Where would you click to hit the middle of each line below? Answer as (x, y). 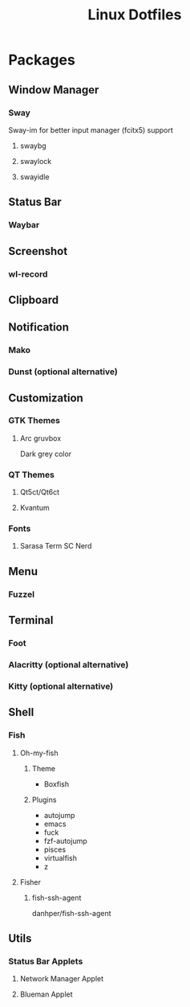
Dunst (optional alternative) (63, 372)
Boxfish (57, 784)
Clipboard (33, 300)
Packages (42, 60)
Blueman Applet (46, 994)
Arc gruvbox (40, 438)
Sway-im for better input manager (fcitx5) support (91, 129)
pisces (55, 849)
